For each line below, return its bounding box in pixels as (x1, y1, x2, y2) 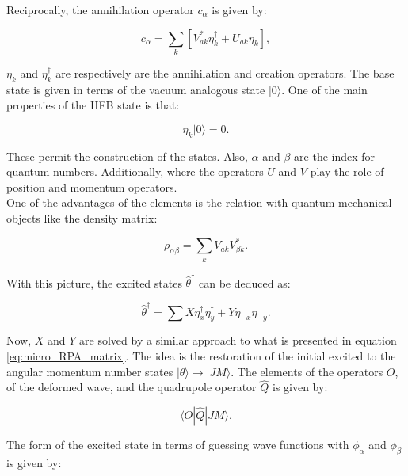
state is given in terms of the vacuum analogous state (6, 81, 265, 97)
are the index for (294, 147, 376, 164)
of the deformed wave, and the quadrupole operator (6, 379, 257, 395)
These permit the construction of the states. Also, (6, 147, 248, 164)
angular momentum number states (6, 363, 173, 379)
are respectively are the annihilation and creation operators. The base (55, 64, 395, 81)
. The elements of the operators (231, 363, 383, 379)
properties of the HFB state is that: (6, 97, 180, 113)
